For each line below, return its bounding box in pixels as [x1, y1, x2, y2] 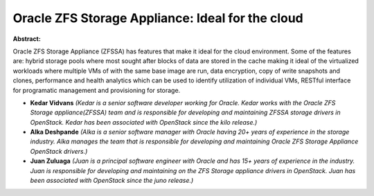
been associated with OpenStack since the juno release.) [30, 177, 194, 185]
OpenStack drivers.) [30, 147, 88, 155]
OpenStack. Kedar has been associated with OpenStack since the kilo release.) [30, 118, 258, 126]
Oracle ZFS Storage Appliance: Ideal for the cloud [12, 10, 304, 26]
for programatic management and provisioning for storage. [12, 86, 181, 94]
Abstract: [12, 35, 41, 43]
